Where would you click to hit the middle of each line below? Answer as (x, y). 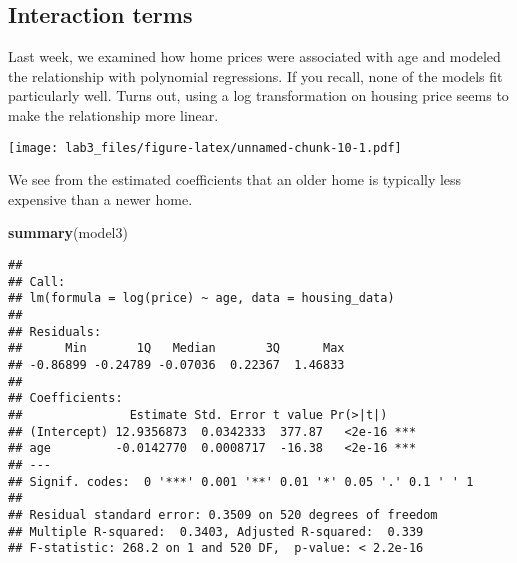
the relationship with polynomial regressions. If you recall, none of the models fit (255, 75)
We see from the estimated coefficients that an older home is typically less (235, 179)
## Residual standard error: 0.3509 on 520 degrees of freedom (223, 514)
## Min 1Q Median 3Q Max (176, 348)
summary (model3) (68, 232)
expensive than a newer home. (100, 198)
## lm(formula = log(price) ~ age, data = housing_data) (201, 298)
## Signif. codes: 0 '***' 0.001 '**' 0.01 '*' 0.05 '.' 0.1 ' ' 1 (241, 481)
